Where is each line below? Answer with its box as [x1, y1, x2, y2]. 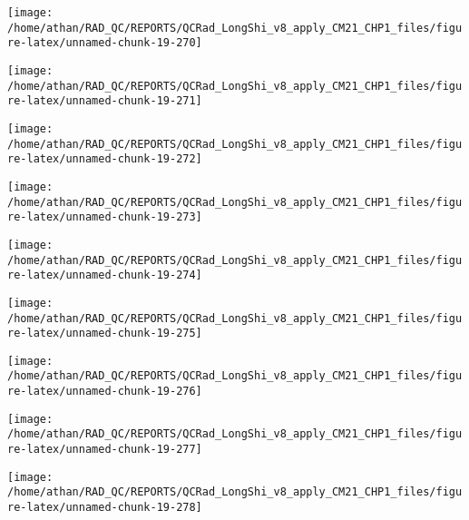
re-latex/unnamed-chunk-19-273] [7, 211, 202, 224]
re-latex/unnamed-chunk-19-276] [7, 385, 202, 398]
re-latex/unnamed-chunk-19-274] [7, 269, 202, 282]
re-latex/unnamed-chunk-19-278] [7, 501, 202, 515]
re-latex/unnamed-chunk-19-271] [7, 94, 202, 108]
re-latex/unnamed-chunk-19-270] [7, 36, 202, 50]
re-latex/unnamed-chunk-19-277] [7, 443, 202, 456]
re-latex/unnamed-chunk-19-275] [7, 327, 202, 340]
